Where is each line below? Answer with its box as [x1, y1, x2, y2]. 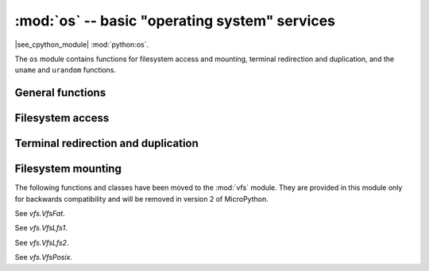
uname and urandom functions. [14, 65, 117, 75]
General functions [14, 86, 106, 99]
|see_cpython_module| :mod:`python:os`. [14, 40, 149, 49]
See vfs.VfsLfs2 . [14, 238, 69, 247]
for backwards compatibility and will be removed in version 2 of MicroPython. [14, 194, 269, 203]
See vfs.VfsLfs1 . [14, 223, 68, 233]
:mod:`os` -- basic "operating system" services [14, 12, 335, 29]
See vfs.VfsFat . [14, 209, 65, 219]
